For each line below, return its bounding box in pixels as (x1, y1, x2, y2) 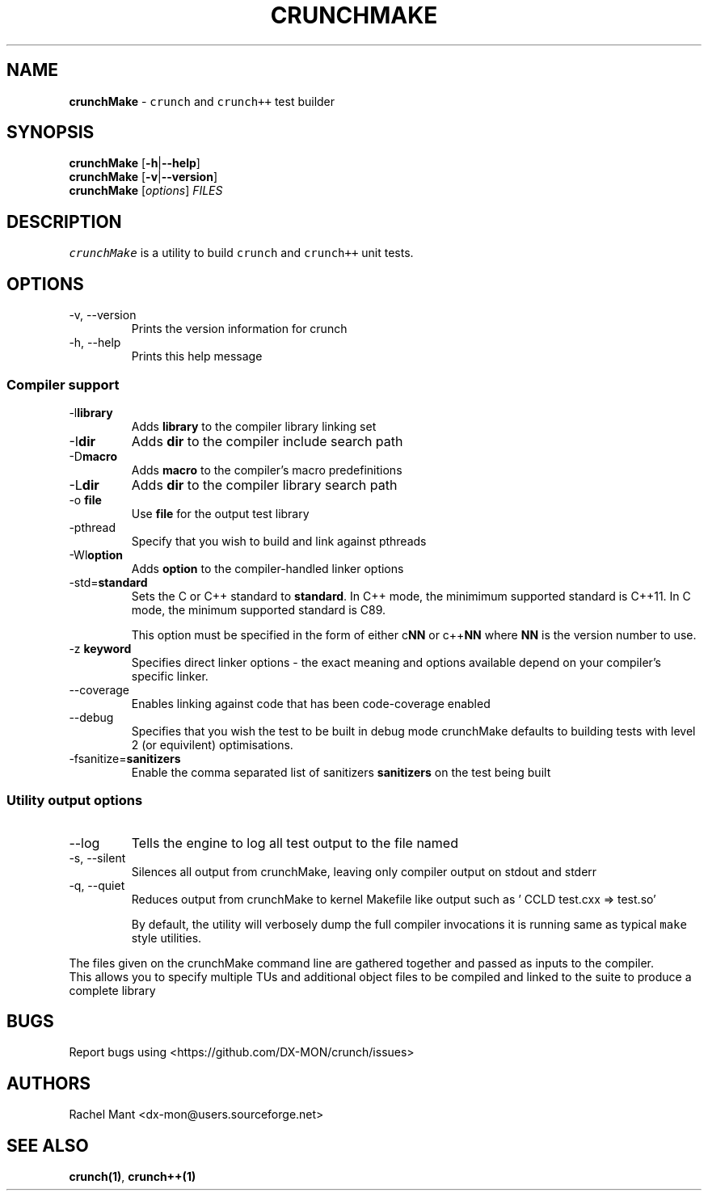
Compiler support (6, 376, 120, 393)
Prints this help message (131, 349, 263, 364)
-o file (69, 492, 102, 507)
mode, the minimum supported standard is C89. (131, 602, 386, 617)
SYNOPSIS (6, 122, 95, 143)
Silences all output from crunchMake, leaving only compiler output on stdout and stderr (131, 864, 597, 879)
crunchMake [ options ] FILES (69, 183, 223, 198)
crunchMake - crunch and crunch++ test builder (69, 94, 335, 108)
